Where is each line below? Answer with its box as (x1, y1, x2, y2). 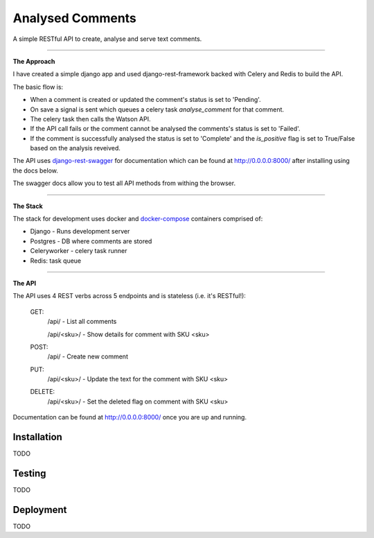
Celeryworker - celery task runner (30, 247, 127, 255)
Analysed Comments (12, 10, 136, 26)
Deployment (12, 503, 67, 516)
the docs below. (12, 166, 58, 175)
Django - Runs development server (30, 227, 130, 236)
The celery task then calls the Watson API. (30, 114, 152, 123)
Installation (12, 431, 62, 443)
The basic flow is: (12, 83, 64, 91)
